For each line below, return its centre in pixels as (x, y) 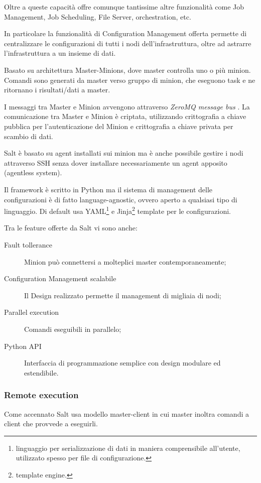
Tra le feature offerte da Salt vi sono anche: (71, 228)
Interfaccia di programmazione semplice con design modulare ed (122, 363)
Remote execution (41, 395)
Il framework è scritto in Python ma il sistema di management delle (108, 189)
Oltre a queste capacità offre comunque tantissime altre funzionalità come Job (124, 7)
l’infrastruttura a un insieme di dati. (60, 53)
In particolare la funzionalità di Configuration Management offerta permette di (125, 33)
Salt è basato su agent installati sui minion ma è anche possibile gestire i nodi (124, 153)
